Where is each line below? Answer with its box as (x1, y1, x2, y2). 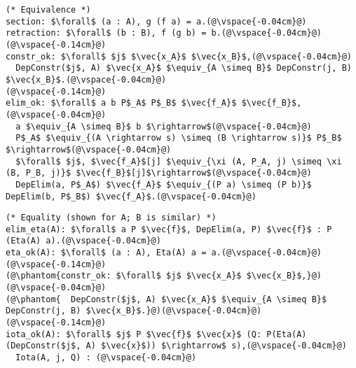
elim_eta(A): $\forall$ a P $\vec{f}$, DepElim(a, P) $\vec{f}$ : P (6, 224, 332, 234)
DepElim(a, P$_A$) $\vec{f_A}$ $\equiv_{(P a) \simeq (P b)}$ (15, 179, 312, 190)
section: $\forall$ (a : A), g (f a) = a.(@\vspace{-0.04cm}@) (6, 16, 307, 27)
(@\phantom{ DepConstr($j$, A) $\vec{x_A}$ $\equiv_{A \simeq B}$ (6, 294, 327, 304)
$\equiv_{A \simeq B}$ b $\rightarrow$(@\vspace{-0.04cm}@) (25, 121, 312, 132)
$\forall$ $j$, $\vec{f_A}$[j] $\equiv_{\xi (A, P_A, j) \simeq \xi (15, 156, 342, 167)
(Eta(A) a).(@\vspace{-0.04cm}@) (6, 236, 161, 246)
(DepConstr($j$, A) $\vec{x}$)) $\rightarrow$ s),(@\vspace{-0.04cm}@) (6, 341, 347, 351)
